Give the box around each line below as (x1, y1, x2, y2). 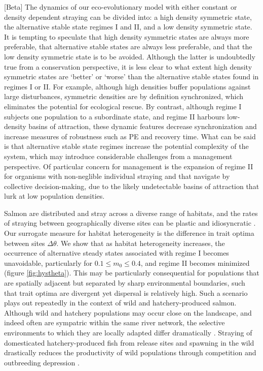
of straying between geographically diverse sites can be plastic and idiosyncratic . (4, 218, 256, 228)
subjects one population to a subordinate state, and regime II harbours (4, 111, 225, 121)
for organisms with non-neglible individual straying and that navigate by (4, 171, 230, 181)
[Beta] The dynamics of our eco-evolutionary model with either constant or (4, 2, 237, 12)
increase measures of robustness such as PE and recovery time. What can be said (4, 131, 256, 141)
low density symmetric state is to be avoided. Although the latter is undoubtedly (4, 51, 255, 61)
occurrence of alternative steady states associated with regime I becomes (4, 248, 229, 258)
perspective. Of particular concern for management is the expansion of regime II (4, 161, 253, 171)
